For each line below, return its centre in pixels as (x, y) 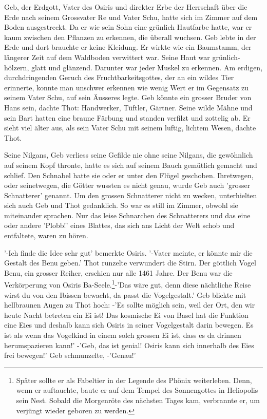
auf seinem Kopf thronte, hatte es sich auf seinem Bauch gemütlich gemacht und (131, 165)
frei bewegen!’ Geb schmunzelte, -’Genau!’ (70, 355)
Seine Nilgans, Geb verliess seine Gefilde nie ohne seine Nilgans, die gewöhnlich (129, 155)
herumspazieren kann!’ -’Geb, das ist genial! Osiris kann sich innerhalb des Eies (129, 345)
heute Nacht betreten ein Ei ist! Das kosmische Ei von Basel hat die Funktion (126, 315)
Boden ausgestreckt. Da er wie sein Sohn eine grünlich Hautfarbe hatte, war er (128, 27)
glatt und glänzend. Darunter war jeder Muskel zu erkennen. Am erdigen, (147, 67)
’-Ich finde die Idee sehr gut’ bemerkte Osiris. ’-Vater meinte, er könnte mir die (128, 252)
